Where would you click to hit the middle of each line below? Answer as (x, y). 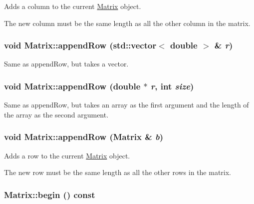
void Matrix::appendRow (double (72, 86)
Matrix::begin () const (50, 194)
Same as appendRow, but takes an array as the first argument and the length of (127, 105)
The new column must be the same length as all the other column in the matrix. (127, 23)
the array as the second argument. (56, 114)
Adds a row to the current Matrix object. (67, 155)
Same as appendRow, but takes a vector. (66, 64)
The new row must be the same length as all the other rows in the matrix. (118, 172)
